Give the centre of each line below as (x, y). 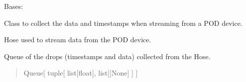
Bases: (14, 6)
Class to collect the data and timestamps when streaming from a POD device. (123, 23)
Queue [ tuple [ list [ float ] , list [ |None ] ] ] (81, 73)
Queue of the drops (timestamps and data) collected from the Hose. (107, 56)
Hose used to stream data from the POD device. (78, 40)
